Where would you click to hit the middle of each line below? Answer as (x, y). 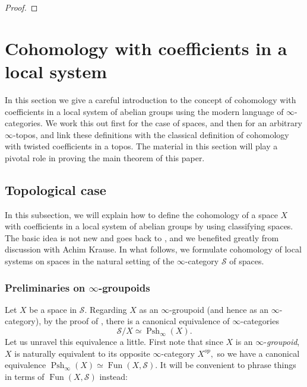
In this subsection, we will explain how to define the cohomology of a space (141, 214)
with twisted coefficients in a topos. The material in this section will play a (141, 146)
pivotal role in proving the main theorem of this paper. (105, 157)
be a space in (53, 309)
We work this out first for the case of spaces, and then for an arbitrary (174, 123)
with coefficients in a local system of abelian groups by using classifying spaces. (149, 226)
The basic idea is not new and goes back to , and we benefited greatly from (142, 237)
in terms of (25, 376)
